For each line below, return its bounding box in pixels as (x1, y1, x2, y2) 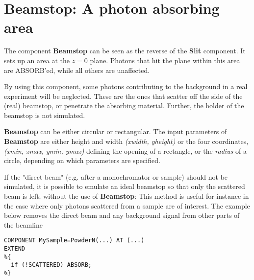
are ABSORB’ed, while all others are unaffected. (4, 65, 150, 75)
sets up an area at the (4, 55, 70, 65)
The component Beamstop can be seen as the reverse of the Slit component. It (4, 46, 246, 56)
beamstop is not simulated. (4, 110, 85, 120)
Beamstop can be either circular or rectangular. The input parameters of (4, 126, 227, 137)
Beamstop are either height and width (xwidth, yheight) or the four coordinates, (4, 136, 249, 146)
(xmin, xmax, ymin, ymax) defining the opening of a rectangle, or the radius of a (4, 145, 247, 156)
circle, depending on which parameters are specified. (4, 155, 160, 165)
